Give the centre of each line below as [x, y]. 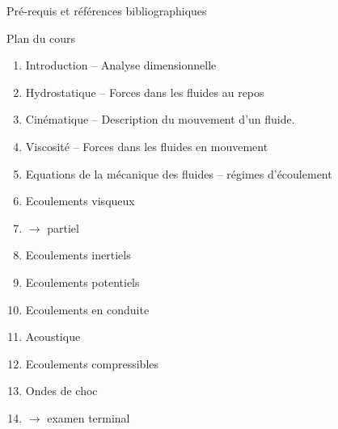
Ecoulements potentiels [82, 282]
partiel [63, 227]
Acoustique [53, 336]
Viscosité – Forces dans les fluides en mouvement [147, 146]
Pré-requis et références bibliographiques [107, 11]
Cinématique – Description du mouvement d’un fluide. [160, 119]
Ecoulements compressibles [92, 363]
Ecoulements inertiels [78, 255]
